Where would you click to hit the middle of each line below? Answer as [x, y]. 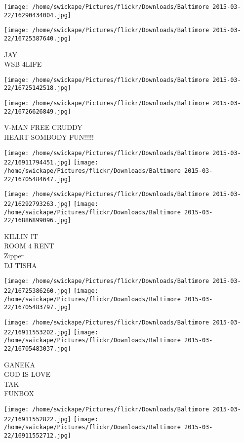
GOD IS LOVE [27, 374]
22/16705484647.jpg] [38, 179]
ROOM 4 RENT [29, 246]
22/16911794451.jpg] [38, 163]
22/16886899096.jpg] [38, 221]
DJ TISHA [20, 265]
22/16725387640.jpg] [38, 38]
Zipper [14, 256]
